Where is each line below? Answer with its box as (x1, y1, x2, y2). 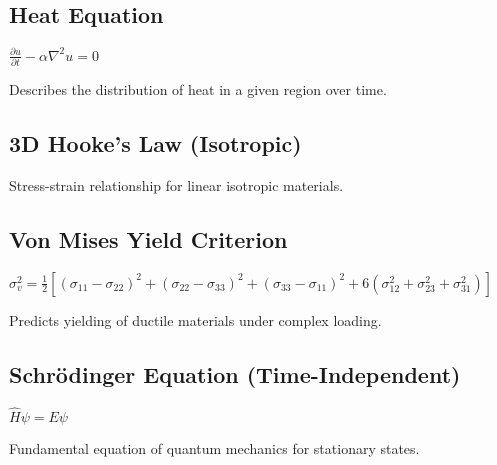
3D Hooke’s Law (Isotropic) (9, 128, 302, 159)
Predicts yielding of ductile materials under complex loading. (9, 309, 382, 330)
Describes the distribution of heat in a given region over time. (9, 79, 387, 100)
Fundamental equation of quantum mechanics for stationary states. (9, 437, 420, 458)
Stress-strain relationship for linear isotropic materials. (9, 174, 344, 195)
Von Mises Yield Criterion (9, 223, 288, 254)
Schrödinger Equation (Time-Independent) (9, 358, 461, 389)
